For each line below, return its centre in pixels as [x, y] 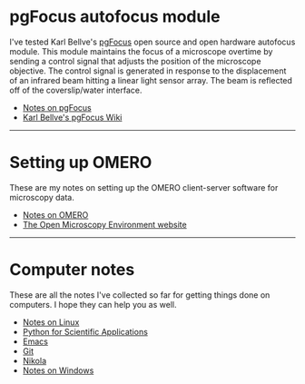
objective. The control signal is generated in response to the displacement [148, 71]
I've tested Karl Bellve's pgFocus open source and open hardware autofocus [152, 42]
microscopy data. [42, 197]
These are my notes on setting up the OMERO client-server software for [144, 187]
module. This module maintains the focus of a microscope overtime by [141, 51]
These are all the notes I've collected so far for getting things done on [140, 295]
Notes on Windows [58, 370]
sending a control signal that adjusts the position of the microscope [135, 61]
